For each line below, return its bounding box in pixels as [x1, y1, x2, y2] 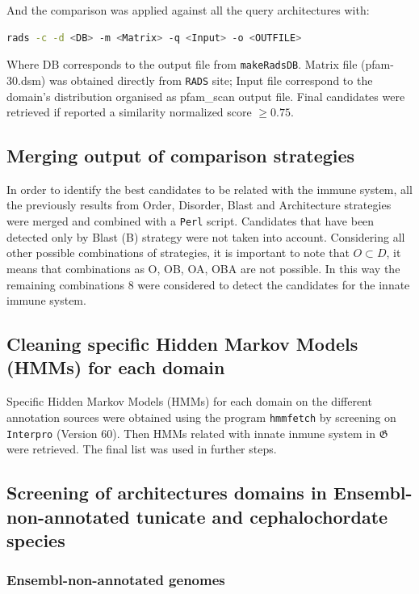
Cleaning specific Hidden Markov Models [6, 331, 358, 356]
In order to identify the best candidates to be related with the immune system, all [6, 180, 413, 197]
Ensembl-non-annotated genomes [6, 570, 225, 590]
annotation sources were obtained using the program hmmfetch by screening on [6, 408, 396, 425]
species [6, 527, 65, 552]
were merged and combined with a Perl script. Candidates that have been [6, 213, 375, 230]
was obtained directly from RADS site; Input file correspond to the [48, 71, 373, 88]
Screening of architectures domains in [6, 480, 328, 505]
